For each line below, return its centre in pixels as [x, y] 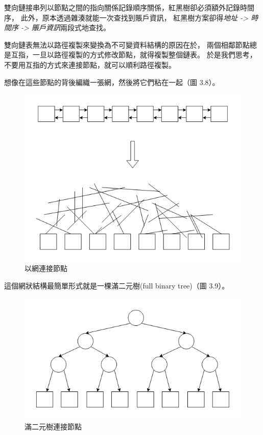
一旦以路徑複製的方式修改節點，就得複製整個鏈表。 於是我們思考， [145, 55]
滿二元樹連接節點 [53, 426]
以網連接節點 [46, 268]
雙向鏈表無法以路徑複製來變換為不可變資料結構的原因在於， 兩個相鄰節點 [127, 44]
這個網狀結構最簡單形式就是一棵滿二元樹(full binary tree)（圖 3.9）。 [117, 286]
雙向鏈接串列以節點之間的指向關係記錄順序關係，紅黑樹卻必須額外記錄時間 [129, 7]
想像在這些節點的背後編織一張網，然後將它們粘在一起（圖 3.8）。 [112, 82]
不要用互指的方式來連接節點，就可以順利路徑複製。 [90, 64]
